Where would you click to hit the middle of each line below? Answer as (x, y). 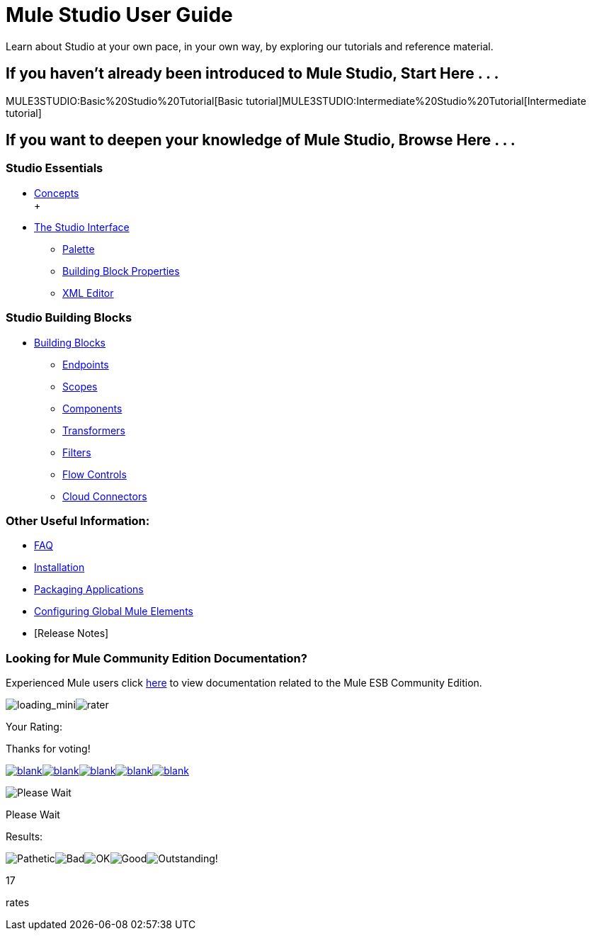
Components (92, 408)
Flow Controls (95, 474)
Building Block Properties (121, 271)
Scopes (80, 386)
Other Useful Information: (78, 520)
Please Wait (33, 815)
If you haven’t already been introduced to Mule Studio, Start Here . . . (252, 74)
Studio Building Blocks (69, 318)
